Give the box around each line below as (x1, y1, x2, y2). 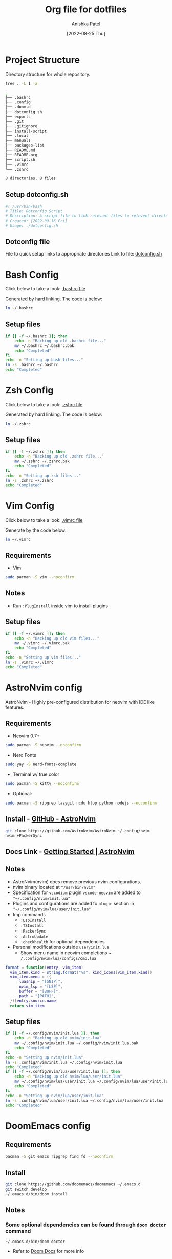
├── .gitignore (5, 123, 38, 129)
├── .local (5, 133, 29, 138)
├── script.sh (5, 157, 36, 162)
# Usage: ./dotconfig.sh (5, 223, 58, 228)
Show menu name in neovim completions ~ (20, 950, 112, 956)
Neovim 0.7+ (12, 733, 40, 739)
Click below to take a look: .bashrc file (5, 286, 86, 292)
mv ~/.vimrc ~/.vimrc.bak (14, 641, 70, 646)
